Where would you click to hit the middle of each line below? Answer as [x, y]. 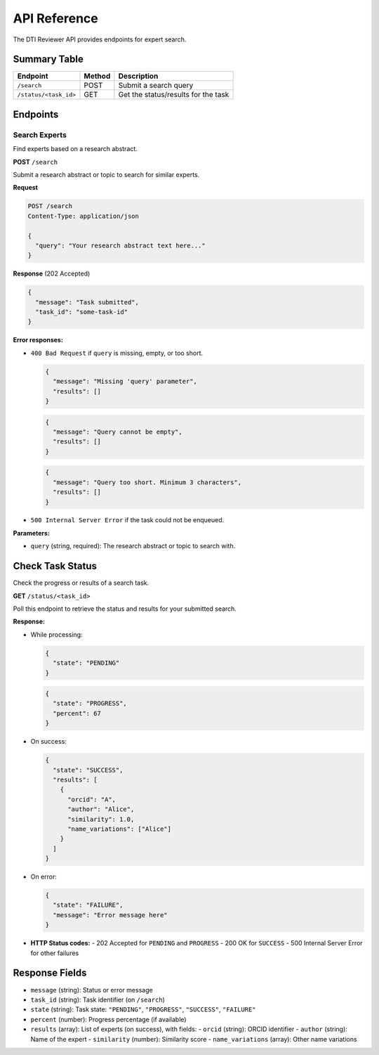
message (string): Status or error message [92, 990]
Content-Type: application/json [84, 216]
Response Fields [50, 973]
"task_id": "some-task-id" [82, 312]
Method [97, 76]
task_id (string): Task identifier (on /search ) [98, 999]
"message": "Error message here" [110, 915]
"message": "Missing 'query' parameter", [125, 382]
